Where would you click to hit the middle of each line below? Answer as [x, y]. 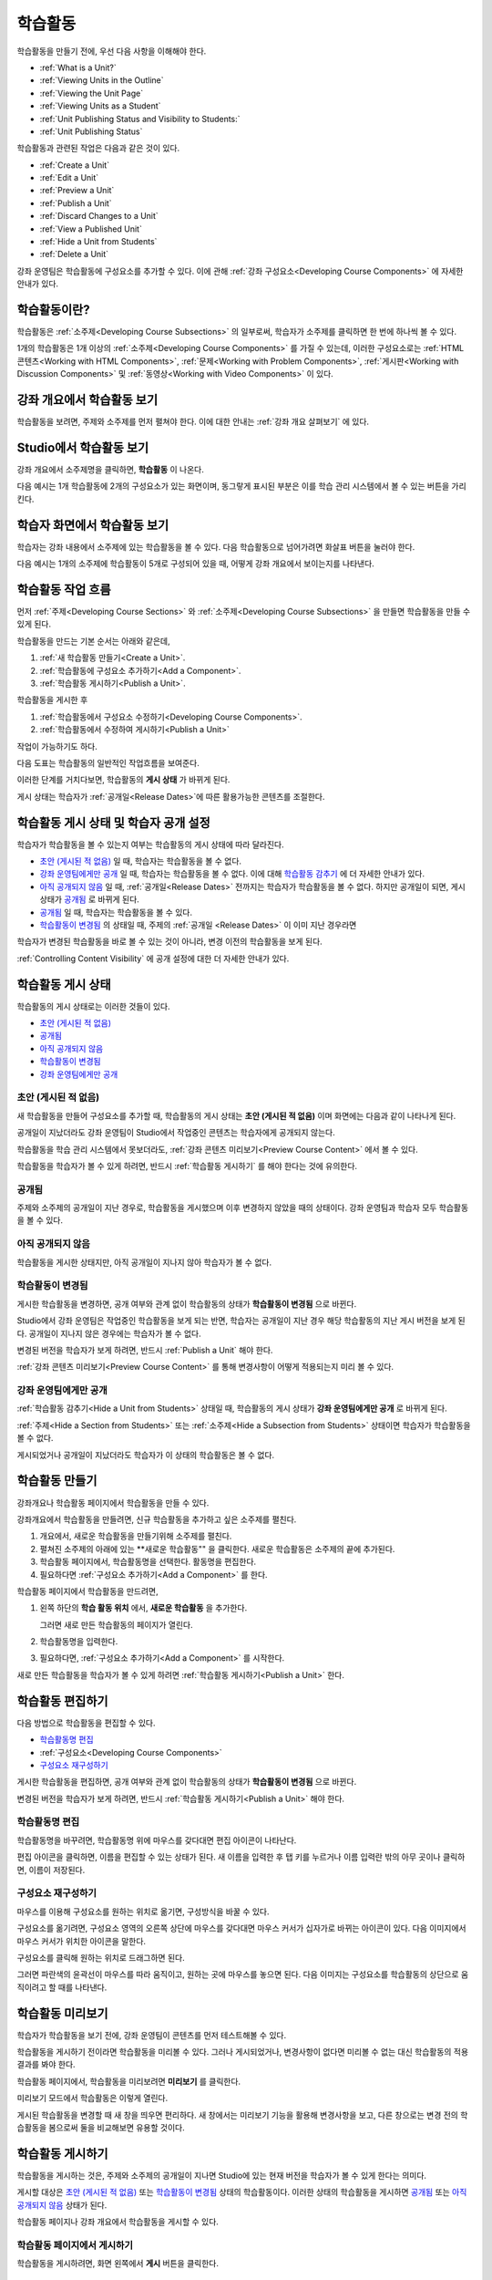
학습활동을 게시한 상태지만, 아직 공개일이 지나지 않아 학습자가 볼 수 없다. [144, 1262]
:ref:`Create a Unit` [74, 165]
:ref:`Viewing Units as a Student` [100, 106]
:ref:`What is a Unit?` [78, 67]
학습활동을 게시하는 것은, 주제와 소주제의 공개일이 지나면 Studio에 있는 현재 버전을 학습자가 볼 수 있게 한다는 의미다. [222, 2175]
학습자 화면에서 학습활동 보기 [93, 525]
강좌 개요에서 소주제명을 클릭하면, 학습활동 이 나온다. [110, 470]
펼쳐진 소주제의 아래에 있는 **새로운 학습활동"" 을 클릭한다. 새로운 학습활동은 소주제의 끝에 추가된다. [217, 1549]
